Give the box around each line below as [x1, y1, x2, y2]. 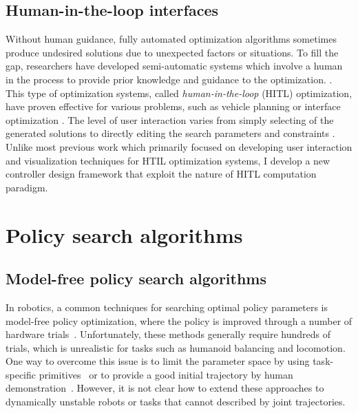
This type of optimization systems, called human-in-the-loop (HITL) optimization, [6, 85, 352, 100]
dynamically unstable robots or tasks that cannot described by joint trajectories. [6, 394, 346, 409]
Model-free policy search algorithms [6, 268, 267, 289]
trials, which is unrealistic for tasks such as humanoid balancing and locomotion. [6, 340, 346, 354]
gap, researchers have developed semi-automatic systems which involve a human [6, 59, 343, 73]
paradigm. [6, 180, 48, 194]
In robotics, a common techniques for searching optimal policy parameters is [6, 299, 328, 314]
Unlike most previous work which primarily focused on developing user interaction [6, 139, 352, 153]
